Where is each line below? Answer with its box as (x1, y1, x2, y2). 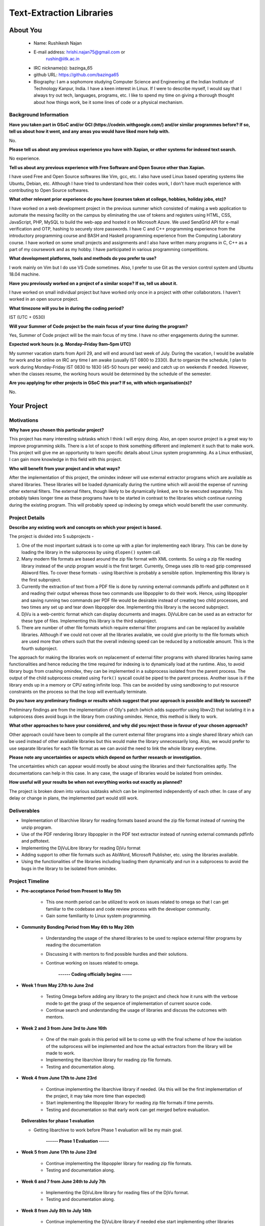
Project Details (9, 514, 45, 521)
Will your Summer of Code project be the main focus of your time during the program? (9, 323, 188, 329)
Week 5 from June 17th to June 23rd (21, 1149, 97, 1155)
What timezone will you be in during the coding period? (9, 305, 124, 311)
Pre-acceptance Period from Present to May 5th (21, 888, 121, 894)
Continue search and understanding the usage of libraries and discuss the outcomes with (46, 1007, 227, 1013)
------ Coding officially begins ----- (58, 971, 132, 977)
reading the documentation (46, 942, 101, 948)
